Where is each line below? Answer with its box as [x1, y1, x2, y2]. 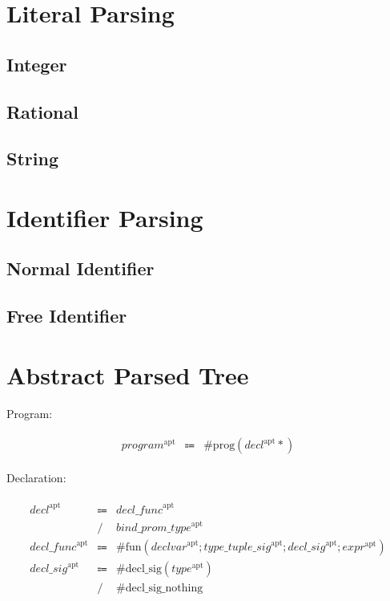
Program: [6, 404, 53, 421]
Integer [6, 51, 67, 76]
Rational [6, 99, 78, 124]
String [6, 146, 58, 171]
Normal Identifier [6, 256, 155, 281]
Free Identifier [6, 303, 127, 328]
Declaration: [6, 469, 66, 486]
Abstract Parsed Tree [6, 358, 249, 391]
